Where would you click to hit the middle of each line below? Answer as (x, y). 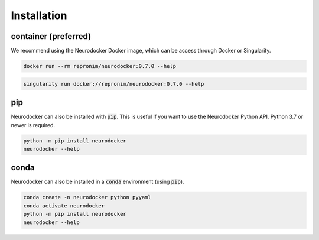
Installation (39, 15)
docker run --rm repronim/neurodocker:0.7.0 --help (100, 66)
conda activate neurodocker (64, 206)
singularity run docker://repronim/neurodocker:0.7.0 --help (114, 84)
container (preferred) (51, 36)
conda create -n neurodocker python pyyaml (87, 197)
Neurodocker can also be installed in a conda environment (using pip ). (97, 182)
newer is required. (33, 125)
